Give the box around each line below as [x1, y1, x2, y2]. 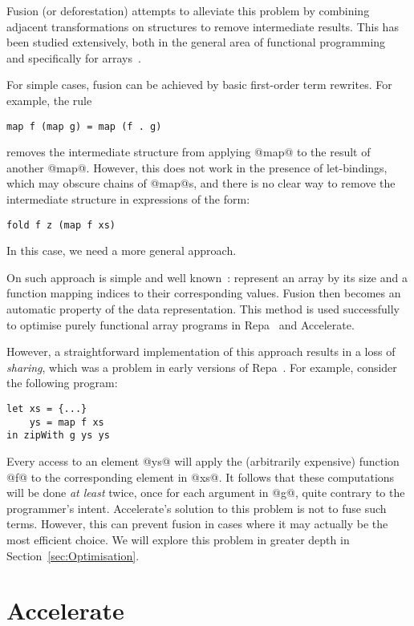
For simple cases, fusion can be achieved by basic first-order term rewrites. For [6, 76, 392, 93]
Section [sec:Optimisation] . [6, 547, 140, 563]
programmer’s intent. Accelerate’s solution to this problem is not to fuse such [6, 499, 387, 516]
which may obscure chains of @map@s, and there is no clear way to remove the [6, 175, 396, 192]
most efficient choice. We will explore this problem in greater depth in [6, 531, 350, 547]
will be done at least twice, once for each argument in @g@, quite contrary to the [6, 484, 405, 501]
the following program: [6, 374, 118, 391]
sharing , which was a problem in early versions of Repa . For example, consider [6, 358, 397, 375]
